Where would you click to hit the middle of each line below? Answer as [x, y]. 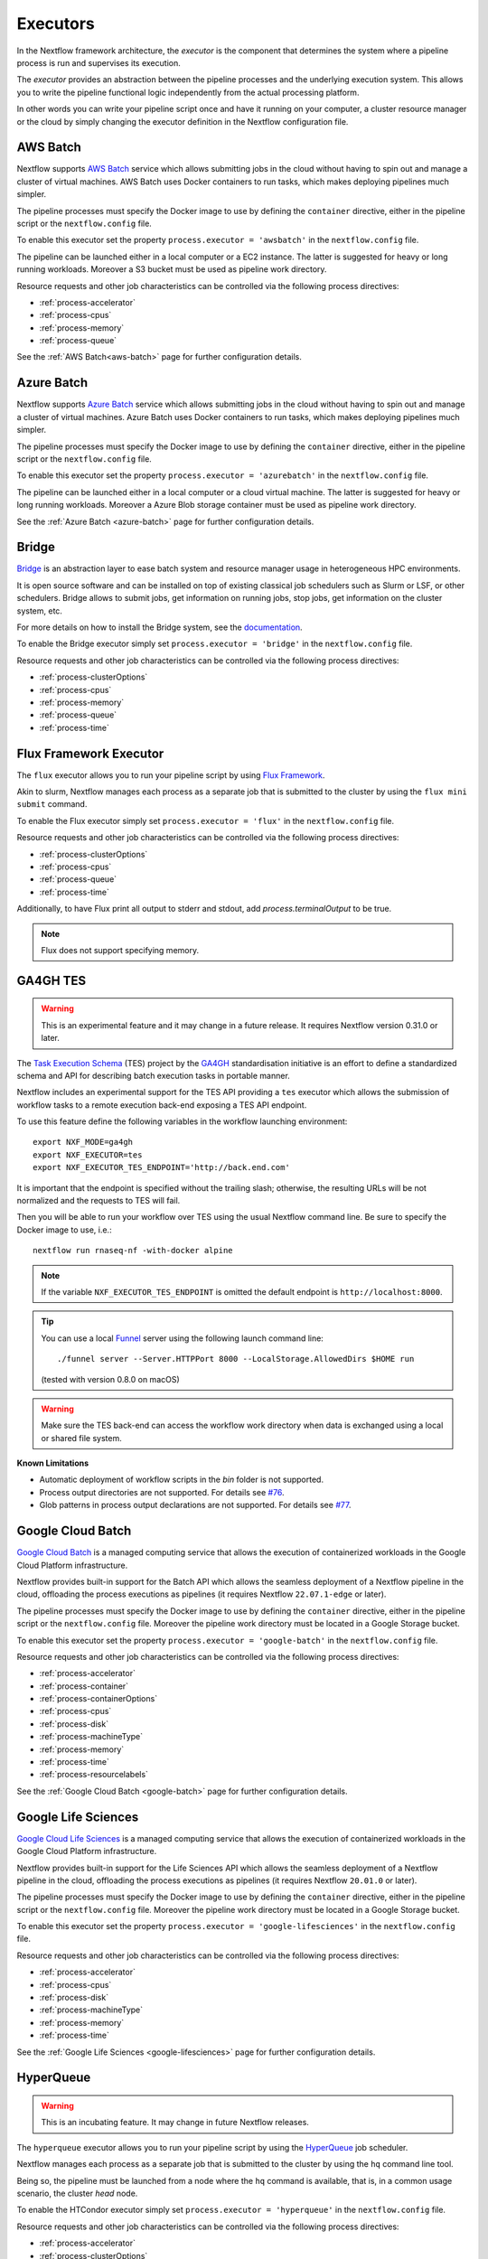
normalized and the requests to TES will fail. [99, 1201]
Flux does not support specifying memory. [120, 950]
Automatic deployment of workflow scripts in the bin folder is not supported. [182, 1480]
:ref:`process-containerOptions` [99, 1699]
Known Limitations [53, 1463]
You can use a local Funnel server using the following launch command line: [183, 1338]
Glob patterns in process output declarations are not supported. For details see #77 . [195, 1505]
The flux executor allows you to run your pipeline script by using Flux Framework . [171, 775]
